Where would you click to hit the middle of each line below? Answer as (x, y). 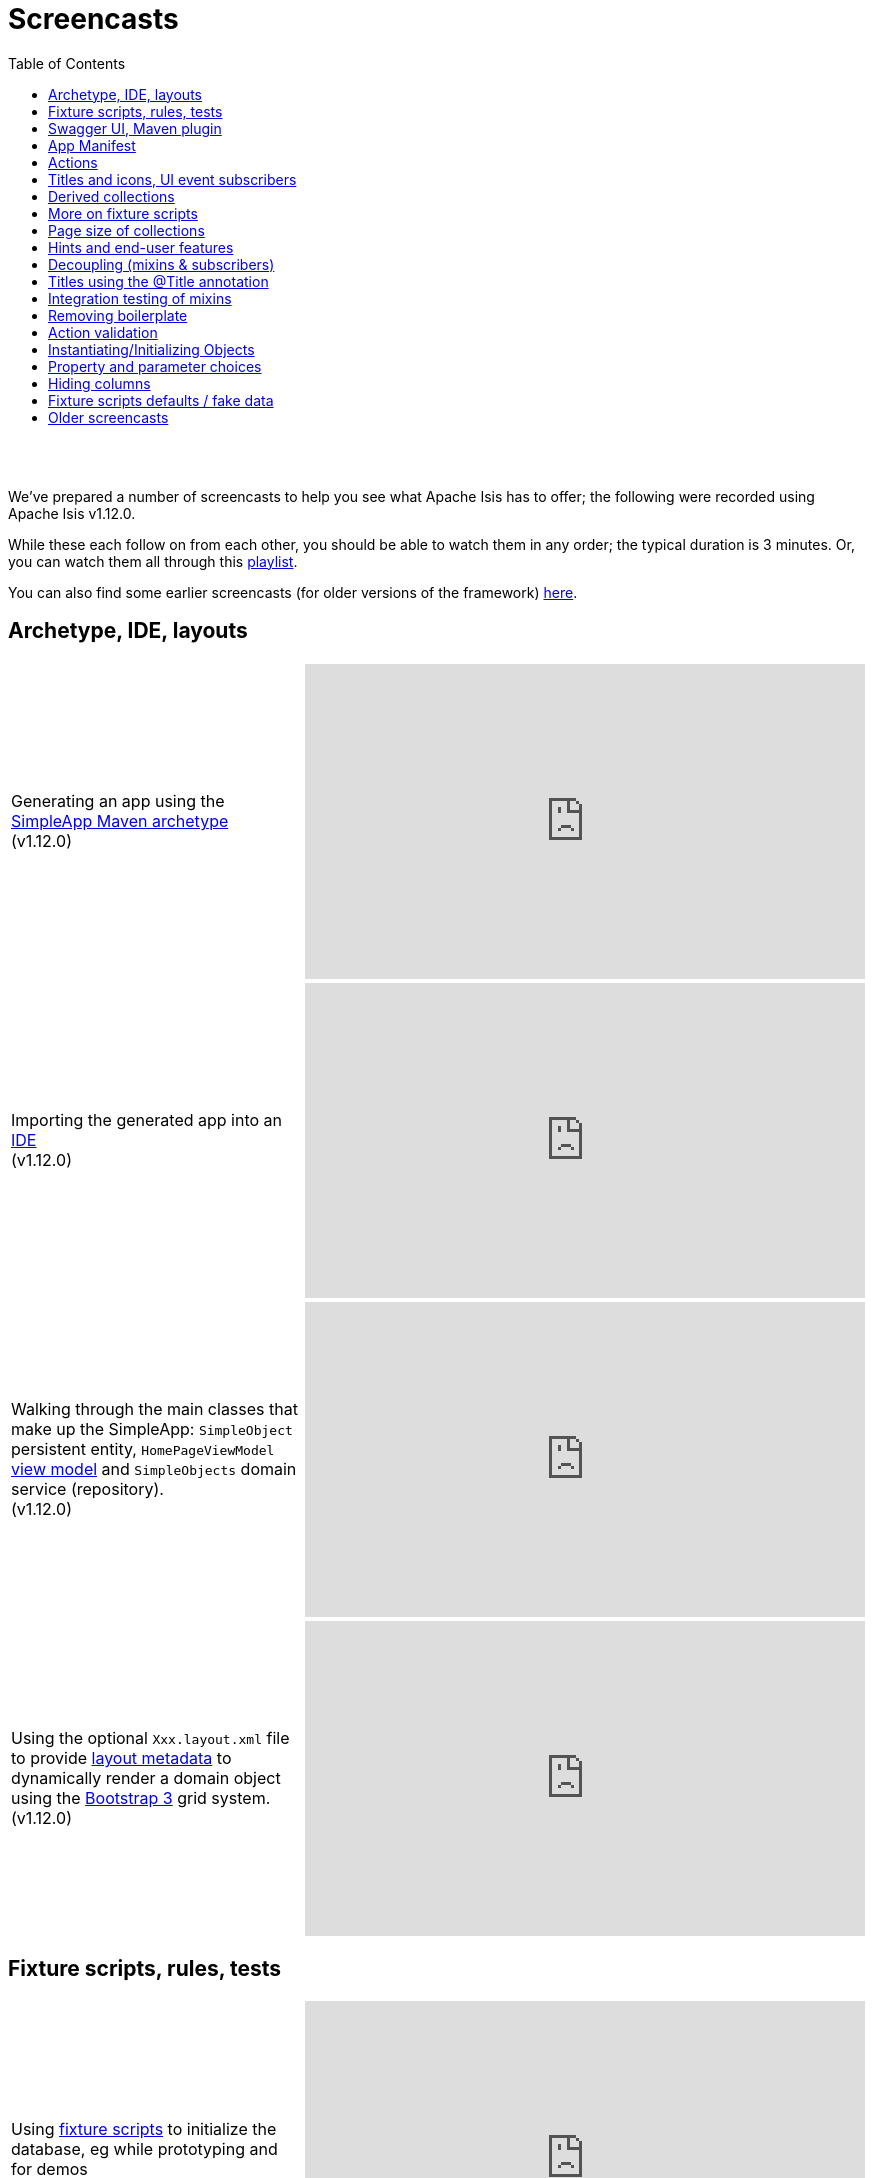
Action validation (103, 332)
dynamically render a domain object (146, 1778)
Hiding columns (99, 383)
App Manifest (92, 145)
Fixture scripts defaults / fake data (161, 400)
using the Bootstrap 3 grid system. (141, 1798)
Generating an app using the (118, 801)
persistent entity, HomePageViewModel (143, 1449)
